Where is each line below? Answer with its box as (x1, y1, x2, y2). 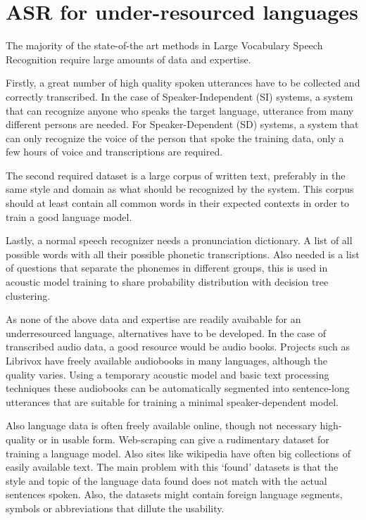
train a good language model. (6, 209, 132, 224)
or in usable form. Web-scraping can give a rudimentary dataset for (39, 431, 329, 446)
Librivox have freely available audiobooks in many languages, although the (6, 353, 328, 367)
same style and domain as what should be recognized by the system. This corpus (6, 182, 354, 196)
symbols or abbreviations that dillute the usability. (6, 500, 225, 515)
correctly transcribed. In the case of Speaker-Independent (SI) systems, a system (6, 89, 353, 103)
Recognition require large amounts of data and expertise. (6, 51, 251, 66)
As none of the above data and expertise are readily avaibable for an (6, 312, 301, 326)
